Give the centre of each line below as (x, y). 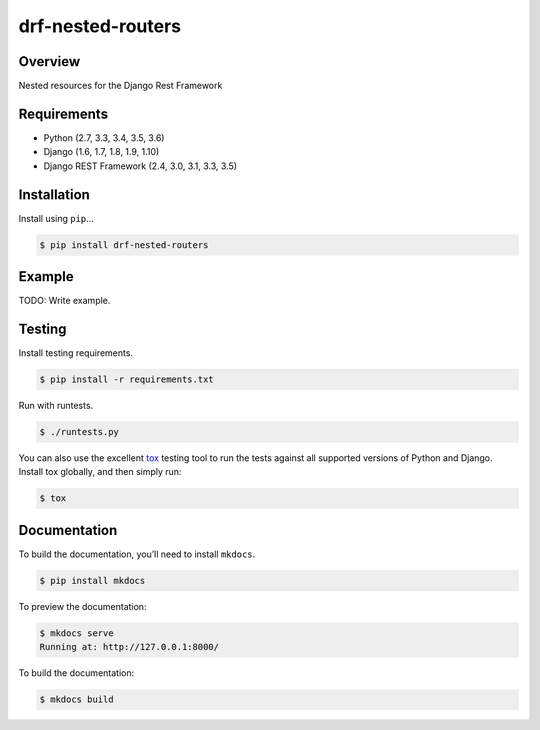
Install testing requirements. (76, 353)
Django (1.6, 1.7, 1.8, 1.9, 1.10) (101, 152)
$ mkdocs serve (76, 633)
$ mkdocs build (76, 699)
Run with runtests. (56, 406)
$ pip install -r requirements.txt (126, 379)
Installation (54, 194)
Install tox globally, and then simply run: (100, 472)
